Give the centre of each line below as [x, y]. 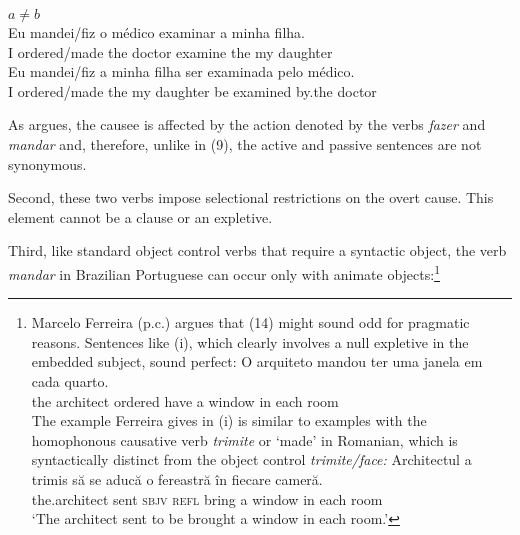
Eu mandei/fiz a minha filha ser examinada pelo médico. [181, 71]
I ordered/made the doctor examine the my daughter [170, 51]
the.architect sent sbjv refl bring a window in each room [207, 498]
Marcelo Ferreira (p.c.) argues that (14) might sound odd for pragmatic [250, 322]
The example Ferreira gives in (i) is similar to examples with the [229, 420]
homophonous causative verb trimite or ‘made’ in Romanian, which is [244, 439]
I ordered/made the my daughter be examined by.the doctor [192, 90]
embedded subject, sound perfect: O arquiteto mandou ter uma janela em [257, 361]
